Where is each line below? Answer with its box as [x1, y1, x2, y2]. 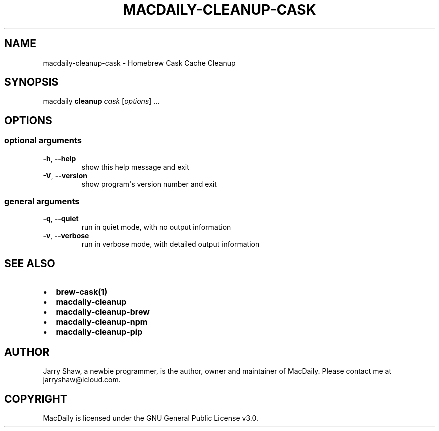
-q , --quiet [43, 214, 79, 223]
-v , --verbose [43, 231, 89, 240]
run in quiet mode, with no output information [81, 223, 231, 232]
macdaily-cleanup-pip [56, 327, 143, 337]
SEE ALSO [4, 257, 55, 270]
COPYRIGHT [4, 392, 67, 405]
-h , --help [43, 154, 76, 163]
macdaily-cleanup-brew [56, 307, 150, 317]
